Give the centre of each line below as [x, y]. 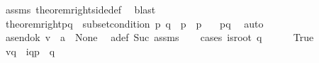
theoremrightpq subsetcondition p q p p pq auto [134, 23]
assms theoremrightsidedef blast [80, 9]
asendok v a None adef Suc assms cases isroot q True [159, 37]
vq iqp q [30, 51]
